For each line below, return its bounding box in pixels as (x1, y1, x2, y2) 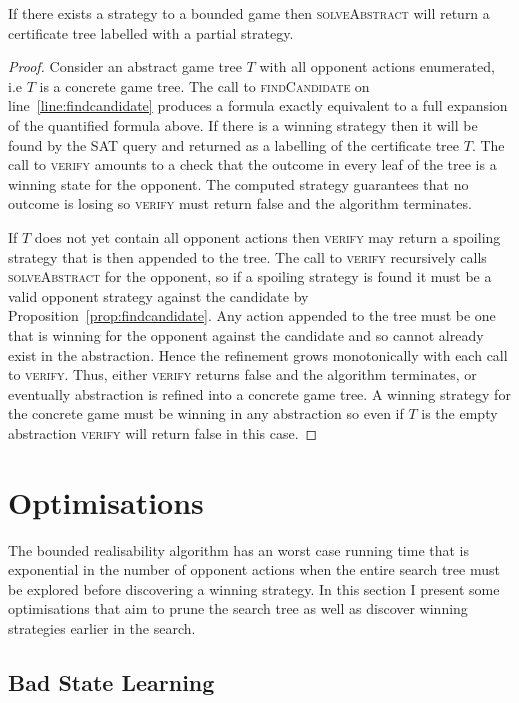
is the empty (421, 403, 498, 424)
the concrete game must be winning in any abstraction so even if (8, 403, 404, 424)
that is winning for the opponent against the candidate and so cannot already (8, 324, 484, 345)
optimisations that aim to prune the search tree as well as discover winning (8, 598, 468, 619)
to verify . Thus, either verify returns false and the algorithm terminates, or (8, 364, 477, 385)
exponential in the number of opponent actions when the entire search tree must (8, 559, 500, 580)
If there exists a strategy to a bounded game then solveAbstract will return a (8, 3, 490, 23)
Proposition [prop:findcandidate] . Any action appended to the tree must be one (8, 305, 496, 326)
